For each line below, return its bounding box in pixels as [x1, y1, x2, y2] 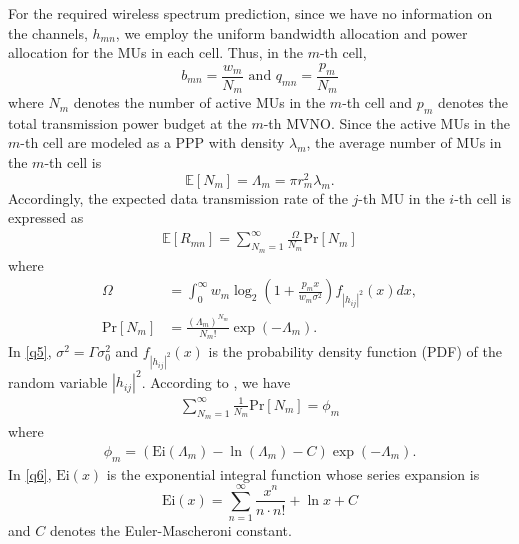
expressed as [8, 207, 84, 228]
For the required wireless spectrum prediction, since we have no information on [8, 3, 493, 23]
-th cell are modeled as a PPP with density [20, 132, 285, 153]
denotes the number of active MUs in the [73, 92, 326, 113]
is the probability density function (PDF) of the [208, 341, 502, 362]
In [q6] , [8, 463, 52, 484]
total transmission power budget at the [8, 112, 247, 133]
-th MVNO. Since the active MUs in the [263, 112, 510, 133]
